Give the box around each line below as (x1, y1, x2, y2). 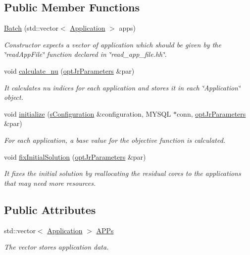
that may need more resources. (4, 177, 96, 188)
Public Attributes (4, 202, 96, 217)
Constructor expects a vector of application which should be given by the (4, 39, 221, 49)
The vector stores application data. (4, 242, 109, 252)
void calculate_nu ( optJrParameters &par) (4, 65, 135, 76)
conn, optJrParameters (176, 108, 246, 119)
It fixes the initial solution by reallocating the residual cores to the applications (4, 168, 241, 178)
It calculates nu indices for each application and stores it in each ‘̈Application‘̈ (4, 82, 241, 92)
